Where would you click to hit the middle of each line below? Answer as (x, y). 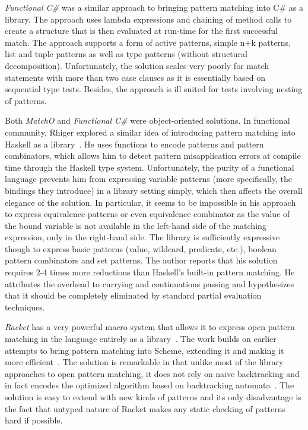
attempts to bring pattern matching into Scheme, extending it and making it (145, 350)
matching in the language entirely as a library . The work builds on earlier (141, 339)
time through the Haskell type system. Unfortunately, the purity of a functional (150, 167)
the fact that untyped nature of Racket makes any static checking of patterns (145, 408)
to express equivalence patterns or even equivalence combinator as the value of (147, 214)
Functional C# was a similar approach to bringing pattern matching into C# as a (154, 7)
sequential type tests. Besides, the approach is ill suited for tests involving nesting (154, 89)
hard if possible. (34, 420)
